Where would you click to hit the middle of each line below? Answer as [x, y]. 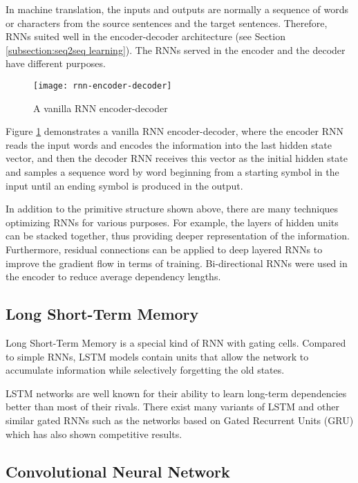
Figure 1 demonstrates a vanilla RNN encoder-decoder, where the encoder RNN [175, 131]
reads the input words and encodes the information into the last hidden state [169, 144]
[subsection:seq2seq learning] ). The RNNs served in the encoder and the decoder [176, 49]
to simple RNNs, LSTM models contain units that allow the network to [157, 356]
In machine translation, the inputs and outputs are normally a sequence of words [177, 9]
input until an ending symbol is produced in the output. [124, 185]
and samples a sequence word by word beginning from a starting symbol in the [172, 172]
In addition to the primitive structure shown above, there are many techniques [172, 209]
